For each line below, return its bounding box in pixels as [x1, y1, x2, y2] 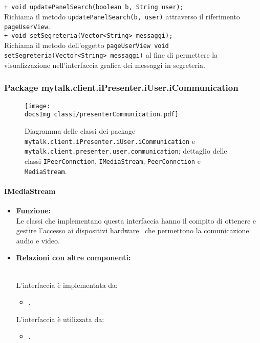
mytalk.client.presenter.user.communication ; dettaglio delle [25, 145, 227, 156]
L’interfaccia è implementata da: [16, 279, 118, 290]
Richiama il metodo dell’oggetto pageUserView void [4, 39, 169, 50]
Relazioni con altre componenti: [16, 252, 131, 263]
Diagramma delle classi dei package [25, 126, 136, 136]
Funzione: [16, 205, 51, 216]
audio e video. [16, 235, 60, 246]
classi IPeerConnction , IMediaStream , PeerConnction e [25, 155, 201, 166]
